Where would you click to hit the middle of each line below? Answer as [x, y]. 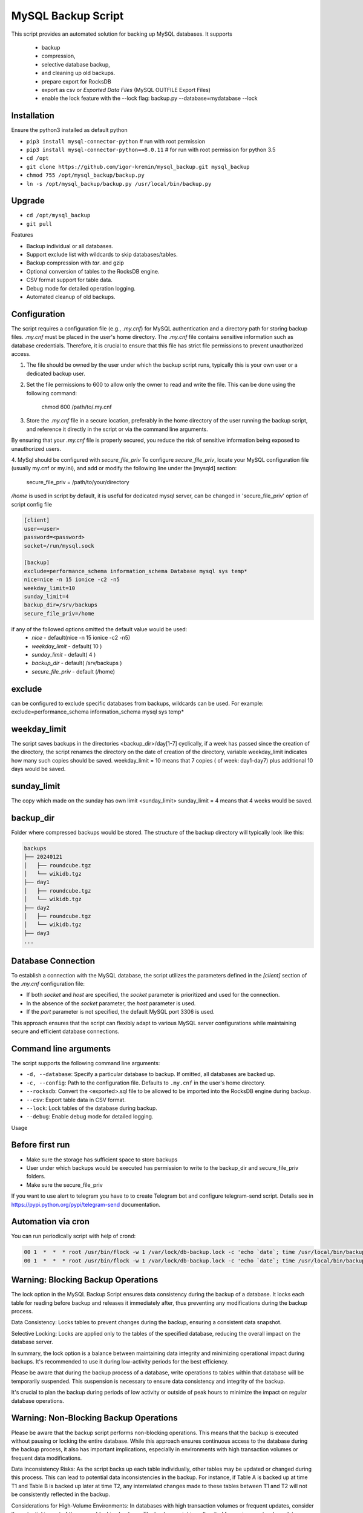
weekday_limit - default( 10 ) [67, 646]
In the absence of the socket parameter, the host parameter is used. [111, 1003]
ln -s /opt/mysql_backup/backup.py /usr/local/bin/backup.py [119, 184]
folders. [36, 1177]
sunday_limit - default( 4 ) [64, 654]
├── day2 [37, 907]
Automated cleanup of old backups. [71, 297]
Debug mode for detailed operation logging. [81, 288]
